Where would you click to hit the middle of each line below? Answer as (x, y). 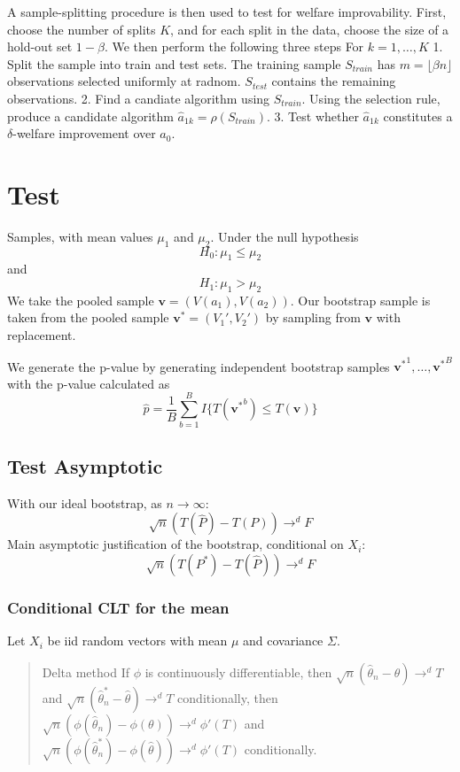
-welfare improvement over (84, 133)
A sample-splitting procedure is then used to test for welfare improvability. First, (227, 12)
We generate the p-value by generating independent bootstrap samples (199, 366)
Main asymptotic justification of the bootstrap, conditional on (175, 544)
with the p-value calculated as (89, 383)
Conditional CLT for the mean (118, 607)
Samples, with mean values (80, 236)
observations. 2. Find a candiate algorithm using (139, 98)
